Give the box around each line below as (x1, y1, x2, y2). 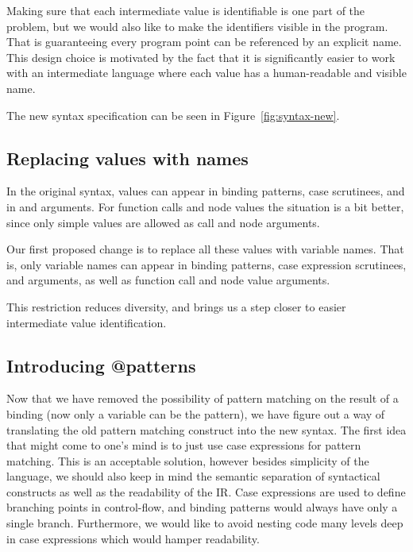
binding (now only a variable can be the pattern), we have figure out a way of (6, 405, 385, 422)
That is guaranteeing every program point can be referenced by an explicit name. (6, 33, 402, 50)
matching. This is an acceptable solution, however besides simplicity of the (6, 452, 369, 469)
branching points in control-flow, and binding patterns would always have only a (6, 499, 398, 515)
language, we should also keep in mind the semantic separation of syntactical (6, 468, 380, 484)
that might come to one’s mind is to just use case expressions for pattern (6, 437, 361, 454)
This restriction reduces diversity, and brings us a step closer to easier (6, 298, 346, 315)
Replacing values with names (6, 145, 249, 170)
